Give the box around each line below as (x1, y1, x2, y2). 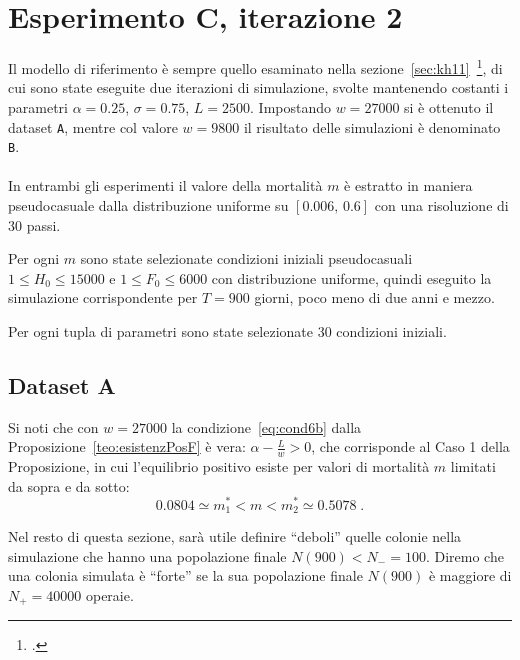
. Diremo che (425, 545, 504, 566)
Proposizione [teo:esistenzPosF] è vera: (8, 436, 246, 457)
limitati (450, 456, 496, 477)
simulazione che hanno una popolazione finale (8, 545, 287, 566)
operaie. (85, 584, 134, 605)
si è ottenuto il (404, 96, 494, 117)
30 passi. (8, 214, 61, 235)
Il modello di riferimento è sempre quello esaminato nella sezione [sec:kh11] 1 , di (8, 55, 503, 78)
